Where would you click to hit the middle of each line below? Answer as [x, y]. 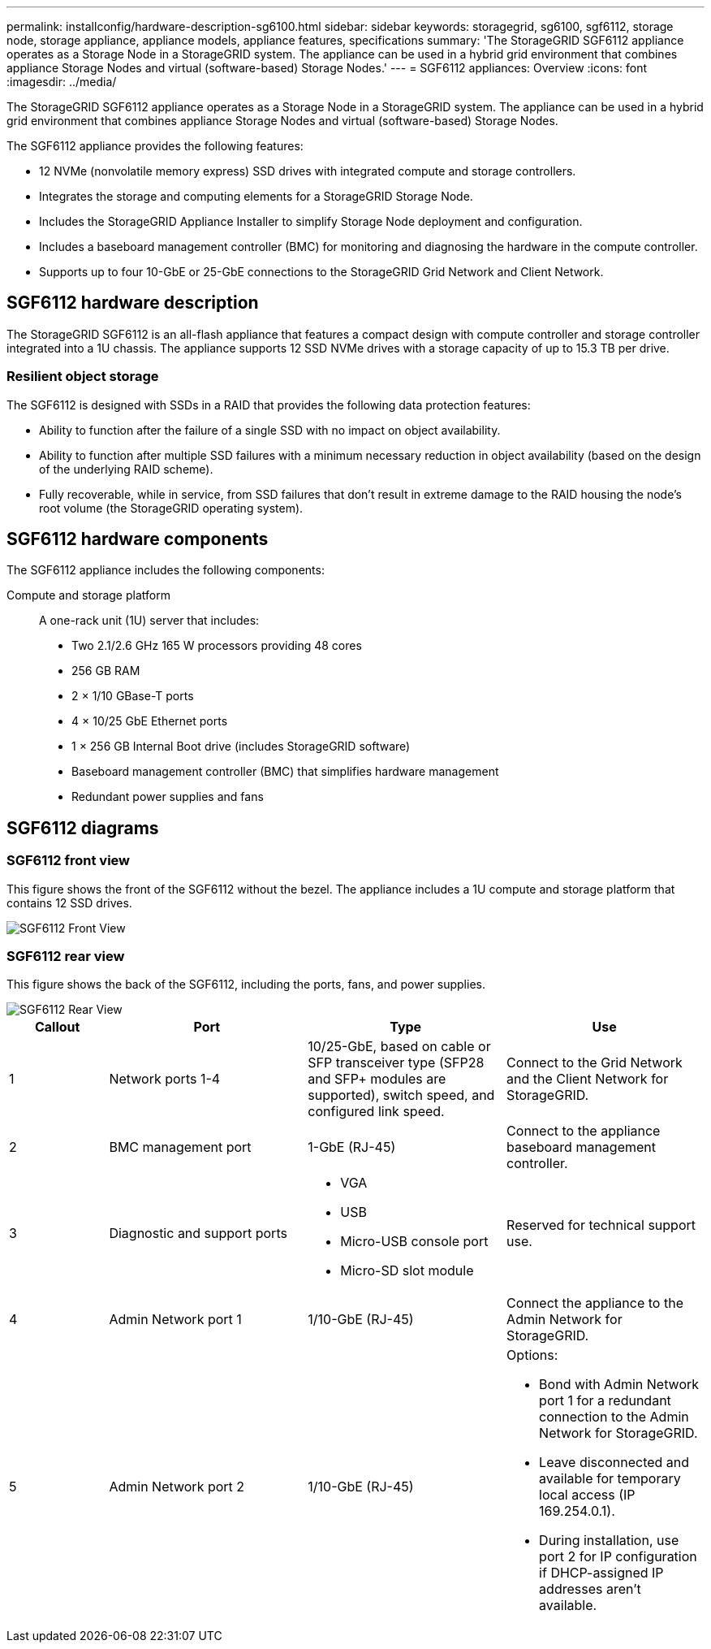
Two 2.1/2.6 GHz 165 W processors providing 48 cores [217, 646]
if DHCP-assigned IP [601, 1573]
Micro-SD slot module [407, 1271]
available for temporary [610, 1479]
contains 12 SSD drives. [69, 902]
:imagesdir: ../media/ [62, 82]
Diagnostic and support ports [198, 1234]
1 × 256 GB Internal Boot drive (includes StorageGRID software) [241, 747]
